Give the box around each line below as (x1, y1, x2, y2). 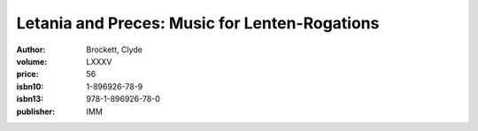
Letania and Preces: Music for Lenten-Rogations (16, 13, 380, 33)
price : (16, 69, 39, 80)
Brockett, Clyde (86, 44, 143, 55)
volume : (16, 56, 48, 66)
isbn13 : (16, 94, 44, 104)
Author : (16, 44, 46, 55)
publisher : (16, 106, 56, 117)
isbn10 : (16, 81, 44, 92)
